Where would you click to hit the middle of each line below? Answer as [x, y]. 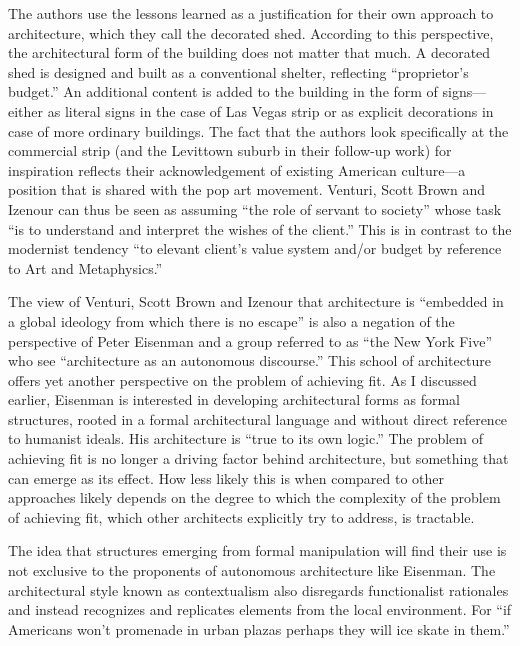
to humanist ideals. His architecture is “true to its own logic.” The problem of [245, 438]
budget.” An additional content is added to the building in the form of [223, 91]
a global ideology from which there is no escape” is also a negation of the [231, 320]
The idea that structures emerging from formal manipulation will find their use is [257, 550]
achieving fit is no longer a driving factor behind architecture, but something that [258, 458]
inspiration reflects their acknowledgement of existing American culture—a [237, 169]
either [26, 110]
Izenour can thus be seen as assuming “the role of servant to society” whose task [255, 208]
